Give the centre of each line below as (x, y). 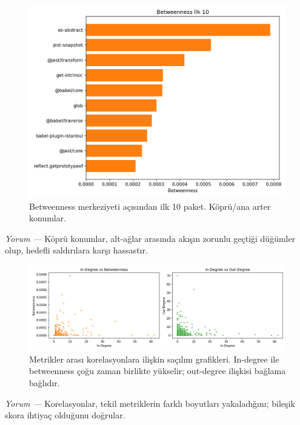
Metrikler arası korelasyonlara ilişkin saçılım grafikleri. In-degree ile (154, 359)
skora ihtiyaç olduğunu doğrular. (65, 415)
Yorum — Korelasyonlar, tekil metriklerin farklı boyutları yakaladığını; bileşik (150, 403)
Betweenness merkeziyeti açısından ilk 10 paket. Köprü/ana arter (150, 206)
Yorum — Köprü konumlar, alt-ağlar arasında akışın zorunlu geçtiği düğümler (150, 238)
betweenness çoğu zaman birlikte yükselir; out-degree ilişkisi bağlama (158, 371)
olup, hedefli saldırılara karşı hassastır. (76, 250)
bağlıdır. (45, 382)
